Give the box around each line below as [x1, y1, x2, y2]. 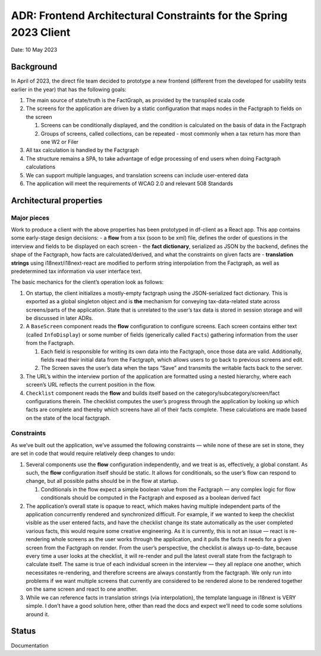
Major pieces [11, 214, 50, 222]
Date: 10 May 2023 [11, 46, 58, 54]
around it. [26, 610, 50, 618]
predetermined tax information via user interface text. [11, 268, 142, 275]
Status [11, 626, 36, 636]
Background [11, 62, 58, 72]
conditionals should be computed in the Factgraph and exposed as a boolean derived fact [40, 494, 261, 501]
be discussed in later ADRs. [26, 315, 93, 321]
